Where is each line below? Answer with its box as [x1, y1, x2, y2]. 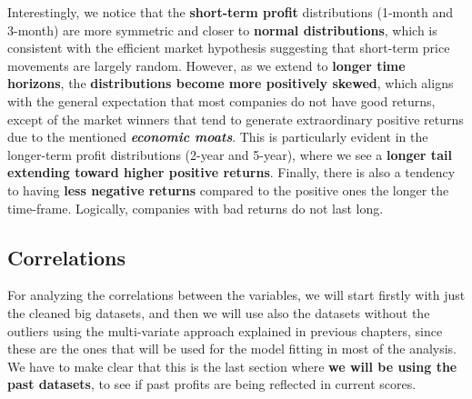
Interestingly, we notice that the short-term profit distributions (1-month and [7, 3, 454, 21]
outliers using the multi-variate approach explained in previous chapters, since [7, 321, 443, 340]
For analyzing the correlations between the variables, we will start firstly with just [7, 285, 466, 304]
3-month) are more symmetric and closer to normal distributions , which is [7, 20, 437, 39]
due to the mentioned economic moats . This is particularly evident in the [7, 127, 428, 146]
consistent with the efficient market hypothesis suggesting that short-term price [7, 38, 450, 57]
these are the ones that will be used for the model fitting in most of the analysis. [7, 339, 457, 358]
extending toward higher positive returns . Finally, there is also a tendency [7, 163, 456, 182]
